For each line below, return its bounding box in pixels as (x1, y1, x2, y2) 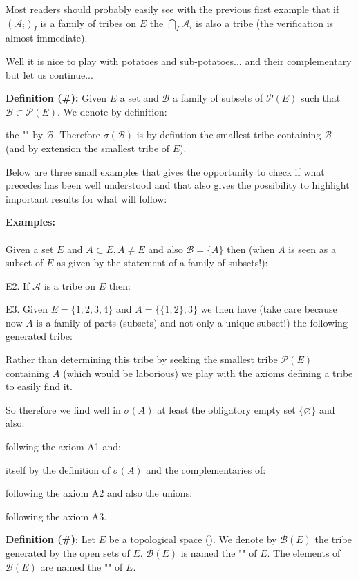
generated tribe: (6, 329, 73, 343)
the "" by (6, 127, 44, 142)
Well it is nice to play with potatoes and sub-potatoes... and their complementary (6, 53, 352, 68)
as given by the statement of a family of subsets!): (56, 255, 268, 270)
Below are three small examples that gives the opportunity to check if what (6, 164, 325, 178)
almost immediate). (6, 30, 88, 45)
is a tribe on (44, 278, 96, 293)
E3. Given (6, 302, 48, 316)
